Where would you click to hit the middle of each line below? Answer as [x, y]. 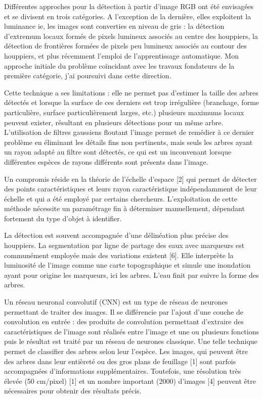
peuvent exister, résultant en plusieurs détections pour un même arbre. [114, 122]
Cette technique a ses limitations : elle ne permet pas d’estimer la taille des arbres [131, 92]
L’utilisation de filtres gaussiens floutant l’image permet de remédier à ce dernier [129, 132]
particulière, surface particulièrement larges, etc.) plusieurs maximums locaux [124, 112]
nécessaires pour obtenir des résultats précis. [73, 391]
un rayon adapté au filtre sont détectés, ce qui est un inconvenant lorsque [118, 152]
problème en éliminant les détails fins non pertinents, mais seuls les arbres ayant [128, 142]
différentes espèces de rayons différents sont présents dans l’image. [106, 161]
